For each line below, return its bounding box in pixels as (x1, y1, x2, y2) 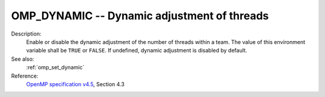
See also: (11, 55, 34, 63)
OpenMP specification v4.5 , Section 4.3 (26, 80, 125, 87)
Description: (11, 30, 42, 37)
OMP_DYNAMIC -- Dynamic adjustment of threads (11, 9, 269, 22)
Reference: (11, 72, 39, 80)
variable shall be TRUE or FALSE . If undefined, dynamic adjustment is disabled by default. (26, 47, 247, 54)
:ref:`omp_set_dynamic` (26, 64, 84, 71)
